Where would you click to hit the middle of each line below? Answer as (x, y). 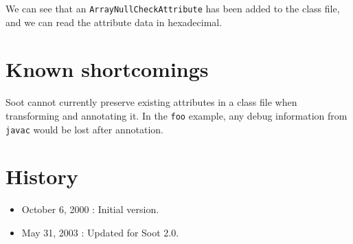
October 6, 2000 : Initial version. (90, 209)
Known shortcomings (107, 69)
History (42, 176)
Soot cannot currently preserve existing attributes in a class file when (151, 102)
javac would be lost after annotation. (84, 129)
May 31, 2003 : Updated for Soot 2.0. (100, 232)
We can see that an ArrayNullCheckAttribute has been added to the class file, (173, 8)
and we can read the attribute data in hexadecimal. (114, 22)
